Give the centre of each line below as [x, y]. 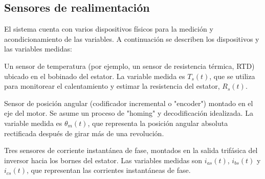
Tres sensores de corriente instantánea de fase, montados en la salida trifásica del [131, 150]
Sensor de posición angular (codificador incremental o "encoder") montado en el [129, 103]
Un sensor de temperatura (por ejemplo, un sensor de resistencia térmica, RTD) [129, 66]
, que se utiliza [232, 76]
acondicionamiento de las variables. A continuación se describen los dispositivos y [132, 39]
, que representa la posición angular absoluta [158, 123]
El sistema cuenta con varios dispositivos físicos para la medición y [109, 29]
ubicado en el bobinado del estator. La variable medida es [95, 76]
